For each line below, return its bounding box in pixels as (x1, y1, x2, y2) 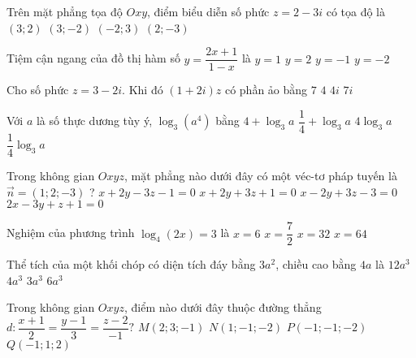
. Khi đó (122, 81, 163, 98)
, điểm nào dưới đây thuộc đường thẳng (123, 299, 322, 316)
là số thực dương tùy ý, (36, 112, 153, 129)
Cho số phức (6, 81, 69, 98)
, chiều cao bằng (275, 256, 357, 273)
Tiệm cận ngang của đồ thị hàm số (6, 50, 180, 67)
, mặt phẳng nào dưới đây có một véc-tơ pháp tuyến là (123, 166, 397, 183)
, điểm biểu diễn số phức (147, 3, 270, 19)
